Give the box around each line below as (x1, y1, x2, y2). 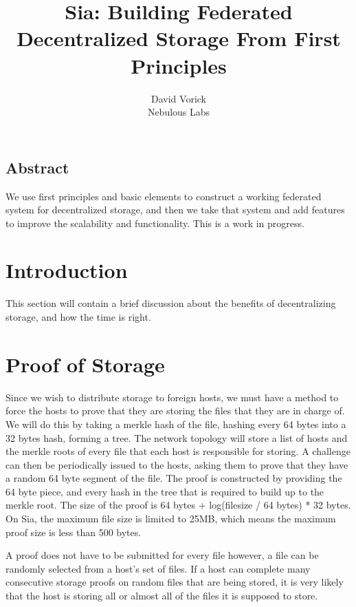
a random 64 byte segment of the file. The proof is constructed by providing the (5, 471, 342, 485)
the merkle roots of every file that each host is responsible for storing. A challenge (5, 444, 351, 458)
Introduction (5, 256, 128, 284)
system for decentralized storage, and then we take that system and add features (5, 202, 345, 217)
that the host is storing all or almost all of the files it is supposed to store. (5, 588, 318, 603)
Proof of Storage (5, 350, 165, 378)
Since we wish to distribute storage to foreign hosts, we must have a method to (5, 390, 339, 404)
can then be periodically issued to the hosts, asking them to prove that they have (5, 457, 348, 471)
